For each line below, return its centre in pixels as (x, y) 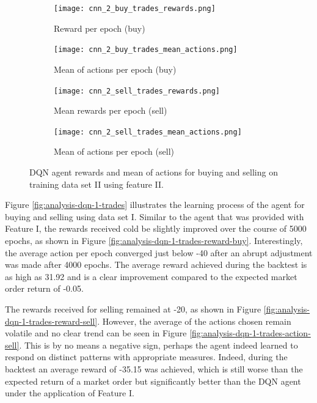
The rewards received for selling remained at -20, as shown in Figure (133, 309)
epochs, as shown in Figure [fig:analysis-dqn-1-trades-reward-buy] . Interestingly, (154, 240)
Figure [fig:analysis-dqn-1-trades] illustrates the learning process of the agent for (155, 205)
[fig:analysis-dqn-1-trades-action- (250, 333)
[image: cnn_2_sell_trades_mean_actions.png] (148, 132)
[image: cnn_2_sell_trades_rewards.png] (137, 91)
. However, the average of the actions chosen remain (194, 321)
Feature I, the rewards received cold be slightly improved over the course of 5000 (156, 228)
